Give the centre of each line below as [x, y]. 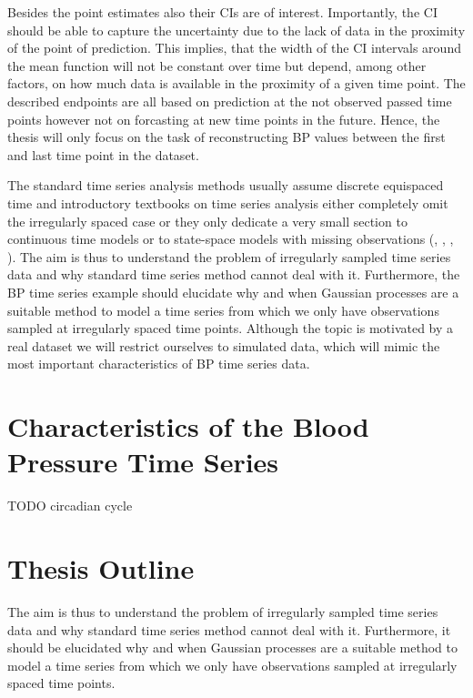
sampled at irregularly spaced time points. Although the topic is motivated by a [231, 328]
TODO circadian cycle [70, 506]
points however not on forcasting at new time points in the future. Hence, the [224, 119]
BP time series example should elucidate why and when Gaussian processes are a [233, 292]
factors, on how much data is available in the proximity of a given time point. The [236, 83]
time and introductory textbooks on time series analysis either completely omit [228, 202]
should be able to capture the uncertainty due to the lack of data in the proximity [236, 30]
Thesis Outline [101, 567]
